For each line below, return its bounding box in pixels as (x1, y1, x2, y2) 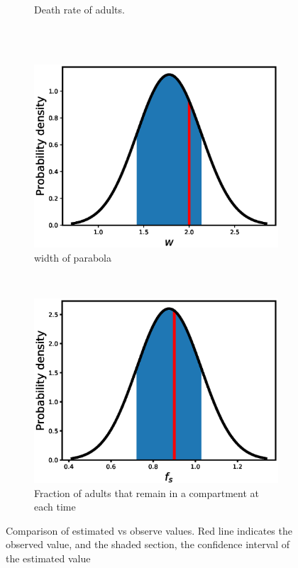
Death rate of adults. (34, 2, 125, 16)
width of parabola (34, 250, 111, 265)
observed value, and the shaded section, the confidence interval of (6, 537, 290, 552)
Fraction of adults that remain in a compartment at (34, 485, 259, 500)
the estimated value (6, 550, 91, 565)
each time (34, 499, 76, 514)
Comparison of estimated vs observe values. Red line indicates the (6, 523, 292, 538)
